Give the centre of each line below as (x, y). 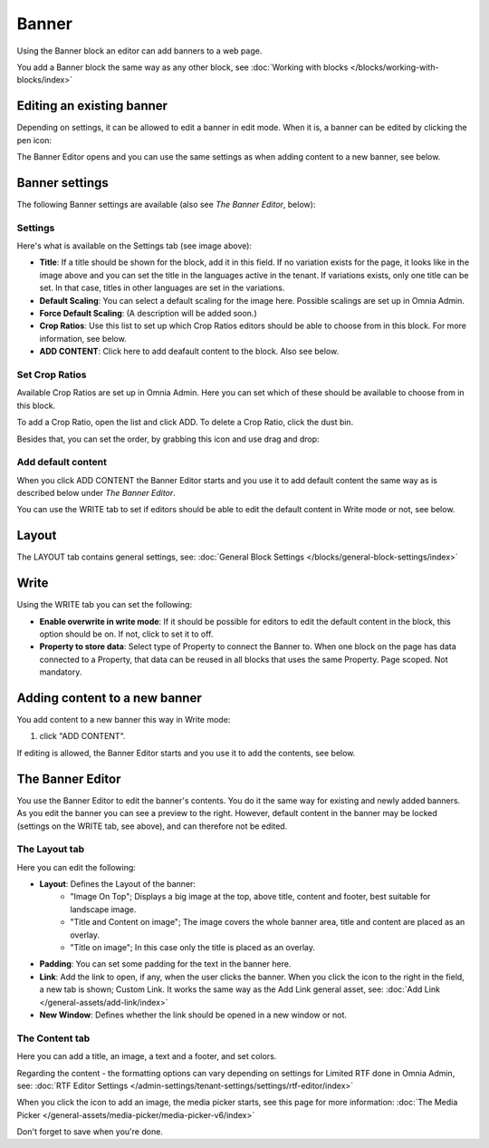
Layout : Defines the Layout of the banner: (118, 884)
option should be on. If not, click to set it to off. (126, 634)
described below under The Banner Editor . (96, 493)
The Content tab (53, 1038)
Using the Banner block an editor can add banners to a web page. (139, 51)
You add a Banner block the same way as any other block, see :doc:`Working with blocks (182, 67)
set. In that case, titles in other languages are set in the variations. (162, 288)
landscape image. (103, 909)
